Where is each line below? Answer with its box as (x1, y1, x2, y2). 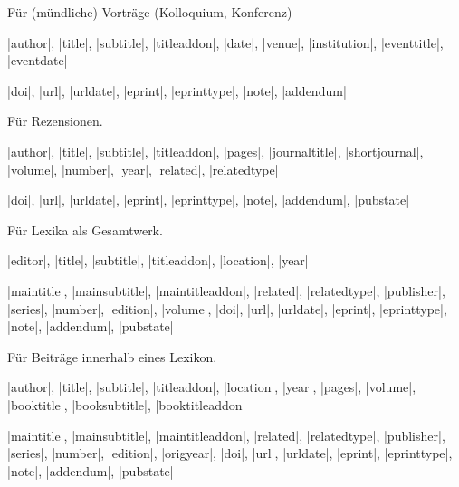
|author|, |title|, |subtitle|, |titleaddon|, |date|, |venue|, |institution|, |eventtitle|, (7, 33, 444, 52)
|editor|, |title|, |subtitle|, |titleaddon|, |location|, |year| (7, 251, 309, 270)
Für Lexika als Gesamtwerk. (7, 220, 163, 239)
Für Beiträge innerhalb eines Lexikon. (7, 347, 217, 366)
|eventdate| (7, 51, 68, 70)
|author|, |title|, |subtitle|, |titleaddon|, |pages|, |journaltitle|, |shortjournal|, (7, 141, 424, 160)
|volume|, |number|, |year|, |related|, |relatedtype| (7, 159, 279, 178)
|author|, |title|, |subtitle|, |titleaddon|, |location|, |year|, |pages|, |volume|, (7, 377, 416, 396)
